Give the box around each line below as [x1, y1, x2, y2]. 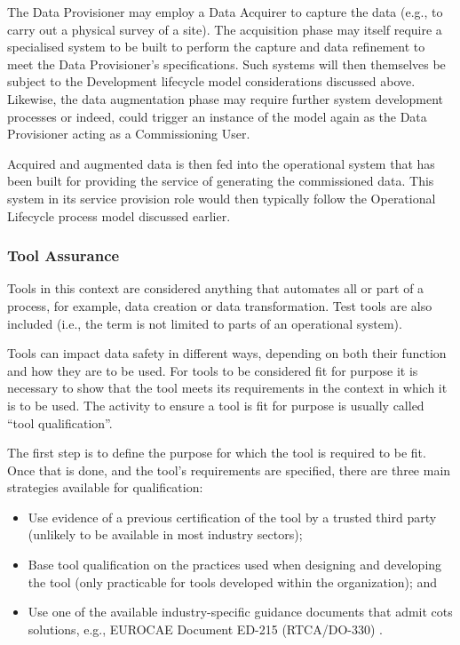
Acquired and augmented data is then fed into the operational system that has [7, 154, 435, 172]
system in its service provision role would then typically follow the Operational [7, 188, 436, 207]
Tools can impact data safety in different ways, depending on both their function [7, 344, 447, 362]
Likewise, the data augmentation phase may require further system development [7, 89, 444, 107]
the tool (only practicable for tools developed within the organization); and [28, 572, 438, 591]
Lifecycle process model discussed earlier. [7, 206, 231, 225]
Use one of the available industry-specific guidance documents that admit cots [28, 602, 453, 621]
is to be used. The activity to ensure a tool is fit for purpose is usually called [7, 395, 424, 414]
